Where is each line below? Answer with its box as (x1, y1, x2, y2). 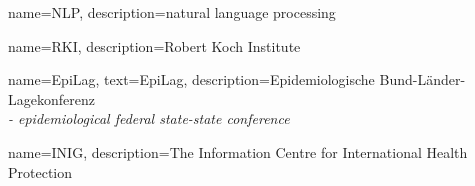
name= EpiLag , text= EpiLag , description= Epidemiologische (8, 69, 375, 90)
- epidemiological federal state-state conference (8, 108, 290, 129)
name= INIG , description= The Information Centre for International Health (8, 141, 468, 162)
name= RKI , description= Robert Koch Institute (8, 35, 301, 56)
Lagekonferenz (8, 88, 95, 109)
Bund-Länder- (379, 69, 466, 90)
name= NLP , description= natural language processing (8, 2, 336, 22)
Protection (8, 161, 73, 182)
